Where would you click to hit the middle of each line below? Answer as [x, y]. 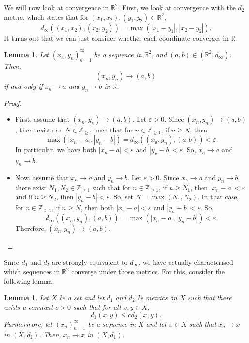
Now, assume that [42, 177]
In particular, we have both [56, 150]
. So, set [121, 197]
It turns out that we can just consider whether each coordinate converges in [117, 38]
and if [24, 197]
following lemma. [29, 281]
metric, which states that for [46, 17]
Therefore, [31, 228]
